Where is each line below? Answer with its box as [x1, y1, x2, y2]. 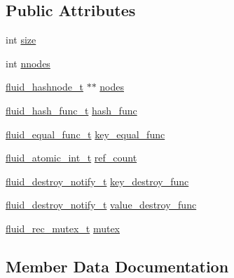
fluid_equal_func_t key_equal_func [6, 126, 165, 141]
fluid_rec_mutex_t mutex [6, 220, 120, 235]
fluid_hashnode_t [6, 79, 83, 94]
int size [6, 32, 36, 47]
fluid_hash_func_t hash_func [6, 102, 137, 117]
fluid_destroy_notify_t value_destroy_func [6, 197, 197, 212]
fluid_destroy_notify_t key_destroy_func [6, 173, 189, 188]
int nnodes [6, 55, 50, 70]
